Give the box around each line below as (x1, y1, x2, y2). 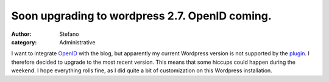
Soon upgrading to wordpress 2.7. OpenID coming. (11, 9, 272, 22)
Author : (11, 30, 32, 38)
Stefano (59, 30, 79, 38)
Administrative (59, 38, 96, 46)
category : (11, 38, 37, 46)
